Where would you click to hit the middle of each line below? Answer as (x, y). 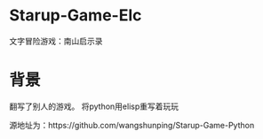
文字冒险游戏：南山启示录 (56, 41)
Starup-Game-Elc (76, 15)
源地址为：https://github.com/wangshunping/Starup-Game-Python (132, 125)
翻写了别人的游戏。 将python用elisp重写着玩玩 (94, 106)
